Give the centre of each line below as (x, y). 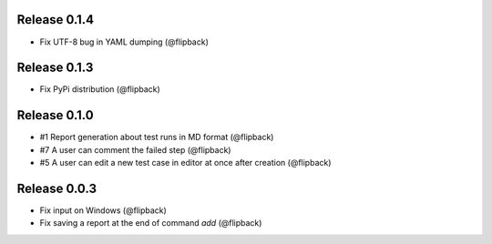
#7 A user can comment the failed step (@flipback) (135, 149)
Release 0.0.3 (57, 188)
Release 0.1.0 (56, 115)
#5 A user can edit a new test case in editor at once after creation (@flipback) (185, 163)
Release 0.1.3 (55, 68)
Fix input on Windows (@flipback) (103, 210)
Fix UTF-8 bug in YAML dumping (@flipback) (124, 42)
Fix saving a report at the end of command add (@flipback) (151, 223)
